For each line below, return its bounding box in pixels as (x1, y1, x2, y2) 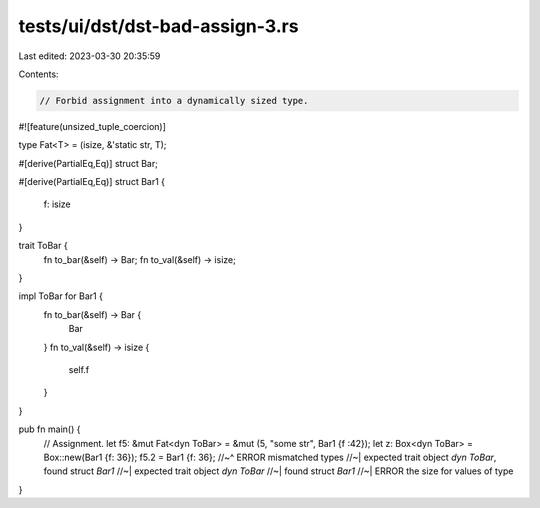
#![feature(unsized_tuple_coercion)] (18, 120, 167, 132)
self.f (68, 363, 90, 375)
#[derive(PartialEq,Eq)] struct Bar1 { (18, 176, 165, 188)
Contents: (18, 68, 59, 80)
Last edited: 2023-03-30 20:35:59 (18, 50, 161, 62)
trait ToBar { (18, 240, 69, 252)
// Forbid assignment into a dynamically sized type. (39, 95, 309, 106)
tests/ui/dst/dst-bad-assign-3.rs (18, 15, 299, 37)
